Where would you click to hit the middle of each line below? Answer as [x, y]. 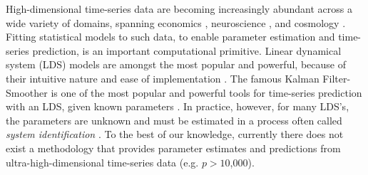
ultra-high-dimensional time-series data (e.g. [102, 162]
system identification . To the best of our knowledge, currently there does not [175, 134]
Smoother [27, 92]
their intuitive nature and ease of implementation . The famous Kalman [163, 78]
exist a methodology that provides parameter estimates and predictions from [173, 148]
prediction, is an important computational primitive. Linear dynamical [187, 50]
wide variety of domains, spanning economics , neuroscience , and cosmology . [176, 22]
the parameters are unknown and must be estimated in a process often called [174, 120]
